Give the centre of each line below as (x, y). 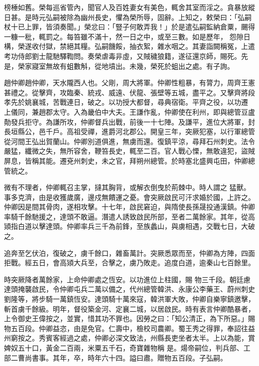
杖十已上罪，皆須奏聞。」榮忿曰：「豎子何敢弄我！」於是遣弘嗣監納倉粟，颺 (126, 27)
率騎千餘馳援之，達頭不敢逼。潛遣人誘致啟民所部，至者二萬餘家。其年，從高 (129, 216)
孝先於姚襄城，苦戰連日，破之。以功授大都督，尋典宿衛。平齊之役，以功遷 (126, 102)
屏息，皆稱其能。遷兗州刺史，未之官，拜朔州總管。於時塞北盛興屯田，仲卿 (126, 160)
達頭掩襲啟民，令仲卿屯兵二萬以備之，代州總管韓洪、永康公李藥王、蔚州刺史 (129, 289)
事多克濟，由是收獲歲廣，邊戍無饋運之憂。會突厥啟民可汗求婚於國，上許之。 (129, 197)
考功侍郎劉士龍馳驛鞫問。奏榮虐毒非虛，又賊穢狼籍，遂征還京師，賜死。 (123, 56)
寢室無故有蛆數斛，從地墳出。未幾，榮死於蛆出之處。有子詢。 (133, 66)
